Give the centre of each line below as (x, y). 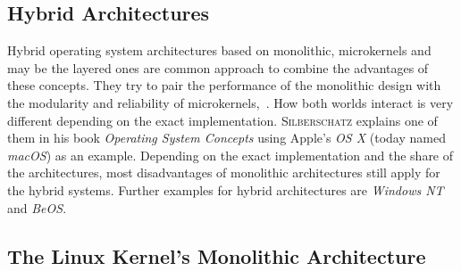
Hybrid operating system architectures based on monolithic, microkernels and (219, 50)
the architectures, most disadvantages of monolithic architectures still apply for (224, 172)
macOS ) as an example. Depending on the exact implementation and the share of (230, 155)
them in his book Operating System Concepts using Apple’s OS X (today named (226, 138)
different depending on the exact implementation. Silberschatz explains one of (222, 120)
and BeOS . (37, 207)
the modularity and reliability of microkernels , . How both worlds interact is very (230, 102)
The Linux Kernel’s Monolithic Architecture (217, 255)
